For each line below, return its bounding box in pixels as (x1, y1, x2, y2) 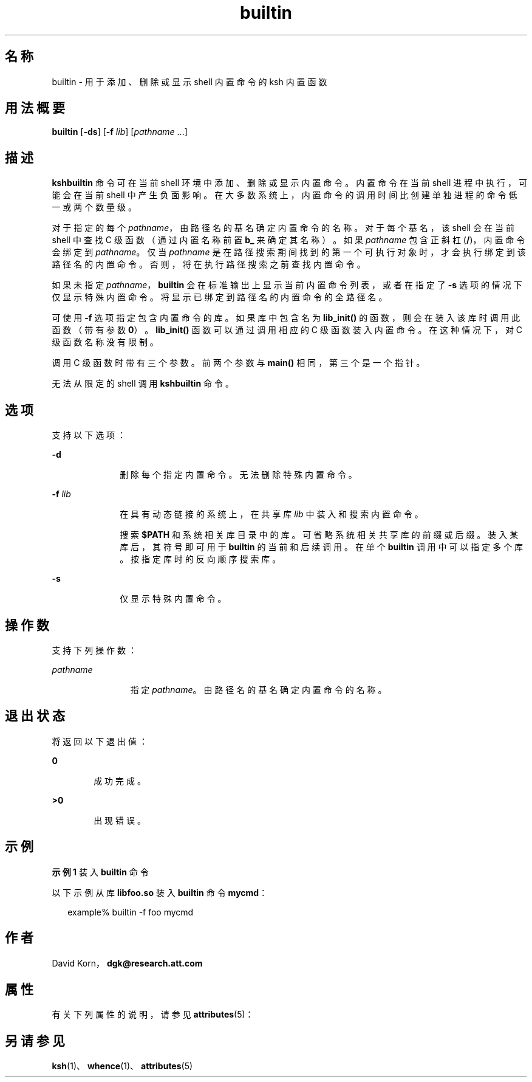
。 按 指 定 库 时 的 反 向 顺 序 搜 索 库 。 (120, 554, 281, 565)
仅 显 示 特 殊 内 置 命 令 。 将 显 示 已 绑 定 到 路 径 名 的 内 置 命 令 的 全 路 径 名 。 (52, 292, 387, 303)
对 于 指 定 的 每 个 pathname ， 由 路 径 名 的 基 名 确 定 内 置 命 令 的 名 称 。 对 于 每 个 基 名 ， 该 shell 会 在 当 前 (52, 222, 514, 233)
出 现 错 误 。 (94, 815, 146, 825)
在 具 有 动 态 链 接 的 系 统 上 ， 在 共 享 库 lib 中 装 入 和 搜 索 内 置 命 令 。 (120, 509, 423, 520)
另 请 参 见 (5, 1033, 65, 1049)
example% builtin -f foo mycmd (67, 906, 194, 917)
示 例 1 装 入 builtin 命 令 (52, 866, 149, 877)
